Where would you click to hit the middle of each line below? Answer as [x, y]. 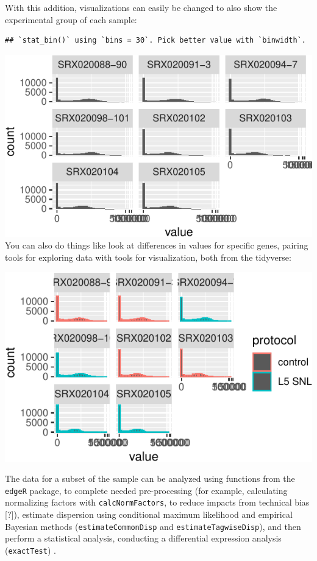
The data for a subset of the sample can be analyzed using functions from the [150, 478]
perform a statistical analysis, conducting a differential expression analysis [143, 538]
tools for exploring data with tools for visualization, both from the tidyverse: [148, 257]
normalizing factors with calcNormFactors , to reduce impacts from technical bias [157, 502]
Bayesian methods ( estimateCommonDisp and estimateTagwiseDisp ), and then [153, 526]
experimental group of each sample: [71, 19]
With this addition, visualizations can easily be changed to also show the [141, 7]
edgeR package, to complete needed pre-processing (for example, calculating [146, 490]
